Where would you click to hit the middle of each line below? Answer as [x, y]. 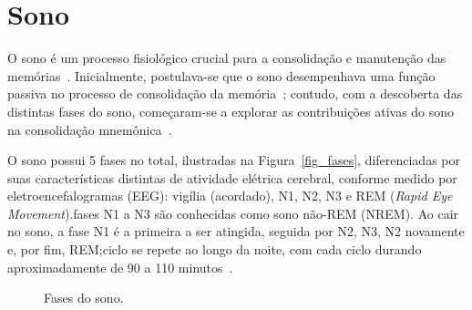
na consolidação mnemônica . [90, 129]
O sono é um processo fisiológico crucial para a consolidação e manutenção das [227, 58]
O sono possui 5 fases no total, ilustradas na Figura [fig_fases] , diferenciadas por [234, 160]
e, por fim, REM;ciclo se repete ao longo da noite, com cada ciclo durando [215, 249]
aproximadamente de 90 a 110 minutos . [120, 267]
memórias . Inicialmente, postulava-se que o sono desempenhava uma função [221, 75]
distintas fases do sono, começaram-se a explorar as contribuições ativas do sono [231, 111]
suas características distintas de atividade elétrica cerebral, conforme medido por [232, 177]
